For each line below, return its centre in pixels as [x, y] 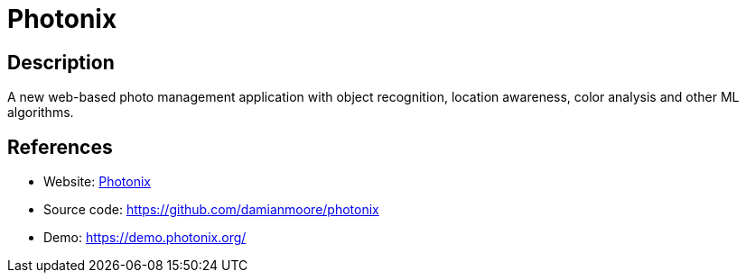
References [60, 147]
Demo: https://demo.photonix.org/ [145, 238]
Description [61, 62]
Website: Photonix [97, 182]
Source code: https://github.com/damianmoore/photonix [211, 210]
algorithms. [41, 113]
